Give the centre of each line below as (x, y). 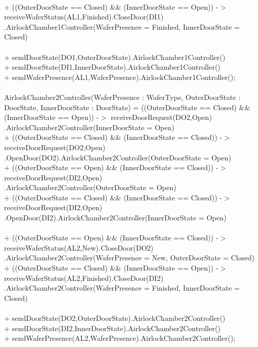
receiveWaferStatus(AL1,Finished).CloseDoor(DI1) (84, 17)
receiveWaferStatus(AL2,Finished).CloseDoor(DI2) (84, 278)
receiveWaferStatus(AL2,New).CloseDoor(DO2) (79, 247)
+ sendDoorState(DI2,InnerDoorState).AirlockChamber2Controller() (112, 328)
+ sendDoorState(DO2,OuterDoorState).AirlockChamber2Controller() (115, 318)
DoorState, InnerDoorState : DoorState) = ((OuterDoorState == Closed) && (127, 107)
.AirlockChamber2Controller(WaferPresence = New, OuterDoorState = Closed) (130, 258)
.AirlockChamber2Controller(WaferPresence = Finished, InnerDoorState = (122, 288)
